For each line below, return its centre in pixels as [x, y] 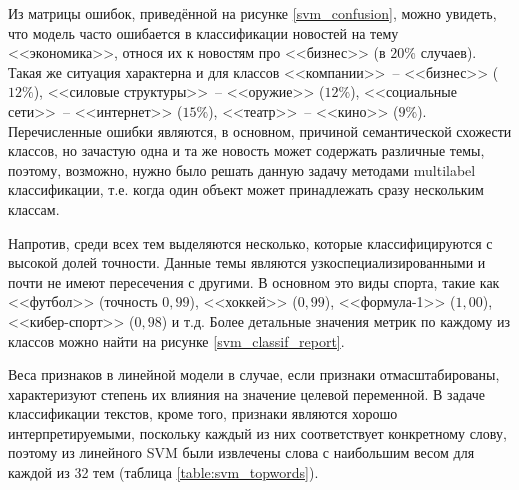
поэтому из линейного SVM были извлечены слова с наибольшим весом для [241, 452]
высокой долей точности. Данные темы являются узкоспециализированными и [247, 262]
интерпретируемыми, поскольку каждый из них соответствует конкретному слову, [257, 432]
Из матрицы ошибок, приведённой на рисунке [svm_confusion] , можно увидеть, [252, 13]
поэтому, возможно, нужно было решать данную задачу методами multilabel [242, 169]
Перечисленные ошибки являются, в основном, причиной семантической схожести [260, 130]
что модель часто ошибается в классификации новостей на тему [203, 32]
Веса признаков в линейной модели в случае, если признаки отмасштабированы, [254, 374]
